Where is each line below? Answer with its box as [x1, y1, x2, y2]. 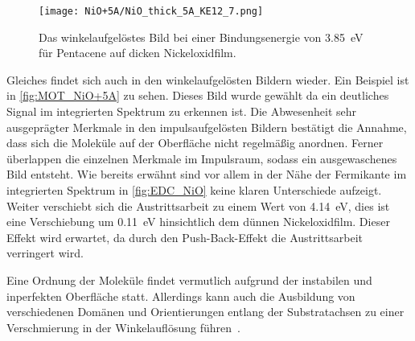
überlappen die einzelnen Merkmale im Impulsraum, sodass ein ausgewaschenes [6, 150, 397, 166]
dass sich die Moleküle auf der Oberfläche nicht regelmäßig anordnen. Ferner [6, 134, 384, 151]
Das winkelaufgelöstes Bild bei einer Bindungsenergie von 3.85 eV [39, 28, 364, 45]
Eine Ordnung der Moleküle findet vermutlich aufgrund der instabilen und [6, 271, 372, 288]
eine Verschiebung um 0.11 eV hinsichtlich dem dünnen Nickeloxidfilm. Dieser [6, 213, 390, 230]
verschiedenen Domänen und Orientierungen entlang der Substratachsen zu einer [6, 303, 405, 320]
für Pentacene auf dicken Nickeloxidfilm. [39, 44, 236, 61]
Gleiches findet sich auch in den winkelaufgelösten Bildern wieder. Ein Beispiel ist [6, 71, 409, 88]
